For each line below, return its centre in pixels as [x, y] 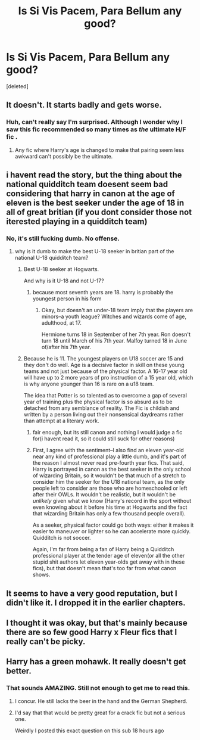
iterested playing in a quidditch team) [77, 222]
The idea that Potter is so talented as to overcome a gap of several [105, 396]
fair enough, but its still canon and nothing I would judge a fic [107, 433]
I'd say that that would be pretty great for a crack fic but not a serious [100, 713]
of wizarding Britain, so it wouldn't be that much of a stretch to [109, 475]
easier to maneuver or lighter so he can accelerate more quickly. [112, 531]
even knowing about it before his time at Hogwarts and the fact [110, 507]
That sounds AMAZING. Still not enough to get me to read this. [98, 688]
